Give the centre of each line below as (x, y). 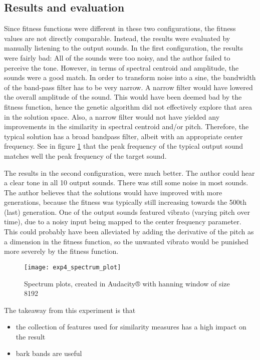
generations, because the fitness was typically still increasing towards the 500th (125, 202)
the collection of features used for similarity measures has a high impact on (131, 327)
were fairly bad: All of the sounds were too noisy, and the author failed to (117, 57)
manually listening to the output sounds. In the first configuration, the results (124, 48)
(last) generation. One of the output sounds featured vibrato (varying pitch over (127, 212)
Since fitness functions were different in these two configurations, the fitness (120, 28)
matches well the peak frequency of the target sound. (85, 155)
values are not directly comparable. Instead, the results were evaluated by (117, 38)
